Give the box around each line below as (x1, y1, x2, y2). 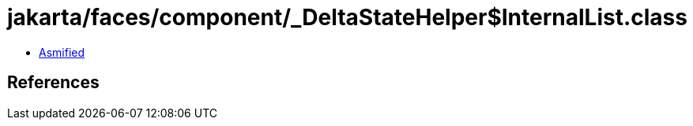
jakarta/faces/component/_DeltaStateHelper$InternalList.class (7, 4, 687, 31)
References (7, 72, 100, 93)
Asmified (39, 45, 85, 59)
